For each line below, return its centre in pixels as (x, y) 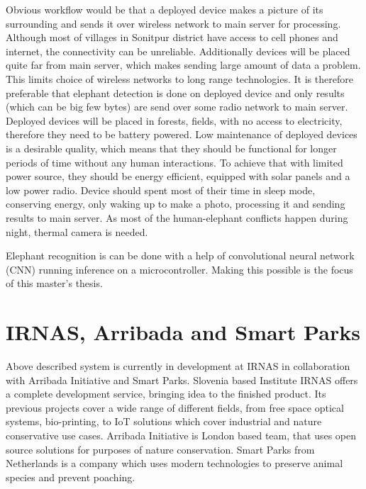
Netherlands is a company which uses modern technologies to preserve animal (174, 463)
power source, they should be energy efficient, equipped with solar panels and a (178, 176)
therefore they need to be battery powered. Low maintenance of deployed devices (182, 134)
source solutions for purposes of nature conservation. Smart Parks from (160, 449)
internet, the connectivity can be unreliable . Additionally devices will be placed (178, 51)
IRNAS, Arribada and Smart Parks (183, 332)
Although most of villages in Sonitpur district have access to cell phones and (172, 37)
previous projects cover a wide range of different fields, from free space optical (175, 407)
